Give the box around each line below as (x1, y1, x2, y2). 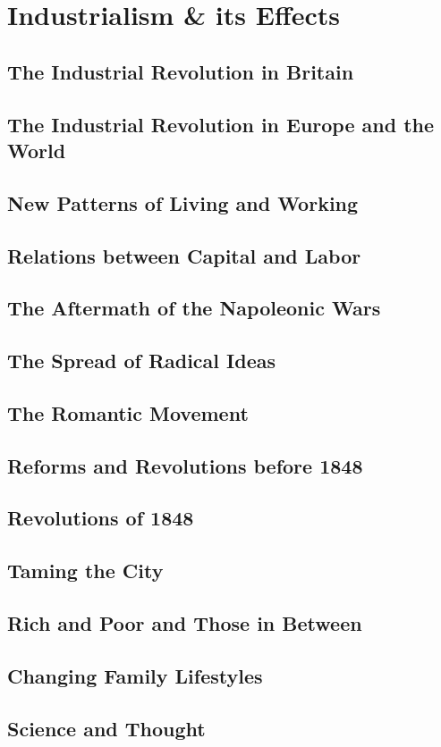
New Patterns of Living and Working (7, 189, 359, 216)
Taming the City (7, 557, 164, 584)
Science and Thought (7, 714, 206, 742)
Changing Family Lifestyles (7, 661, 263, 689)
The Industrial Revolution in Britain (7, 57, 354, 85)
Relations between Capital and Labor (7, 241, 361, 269)
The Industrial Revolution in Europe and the (7, 110, 435, 138)
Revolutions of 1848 (7, 504, 194, 532)
